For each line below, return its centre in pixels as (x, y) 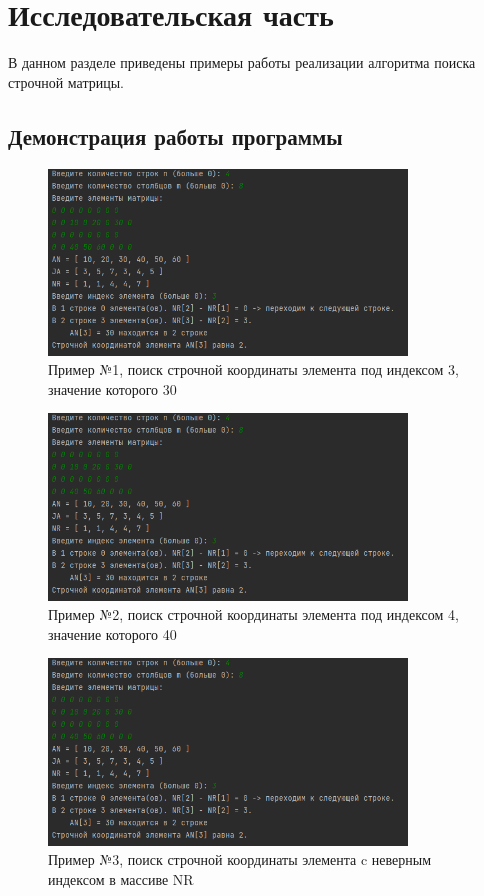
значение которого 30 (112, 388)
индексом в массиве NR (121, 878)
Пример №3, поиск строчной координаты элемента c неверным (240, 859)
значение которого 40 (112, 633)
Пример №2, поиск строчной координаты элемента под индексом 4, (253, 614)
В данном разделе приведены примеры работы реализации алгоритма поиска (242, 62)
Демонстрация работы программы (175, 135)
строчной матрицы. (66, 81)
